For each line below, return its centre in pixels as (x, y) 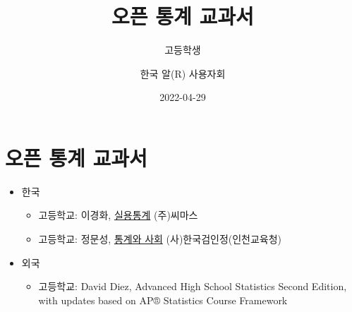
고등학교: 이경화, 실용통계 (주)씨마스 (118, 215)
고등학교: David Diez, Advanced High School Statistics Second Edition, (193, 286)
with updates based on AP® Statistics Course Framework (163, 300)
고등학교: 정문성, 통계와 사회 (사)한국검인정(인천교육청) (160, 239)
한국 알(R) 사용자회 (183, 73)
